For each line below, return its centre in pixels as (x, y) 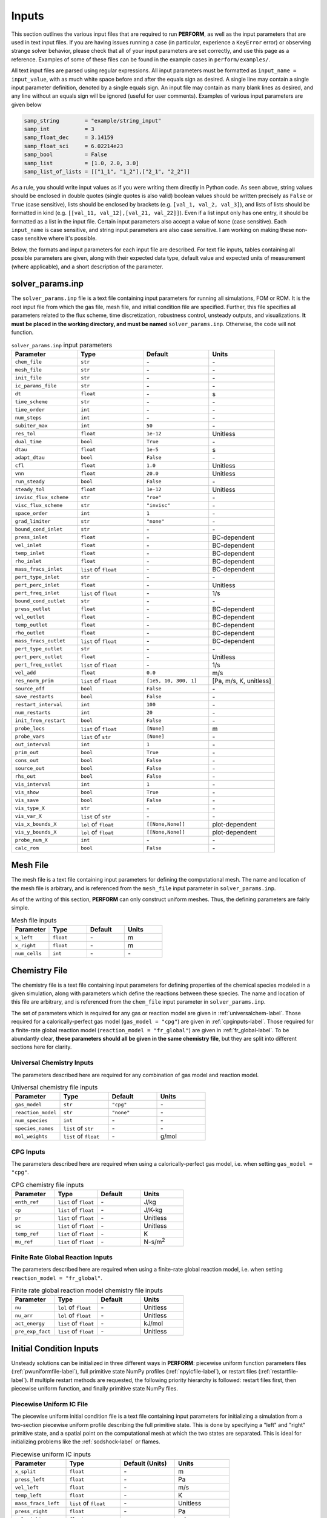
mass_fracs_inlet (39, 569)
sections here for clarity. (41, 1047)
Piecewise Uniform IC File (50, 1404)
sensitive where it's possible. (61, 238)
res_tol (25, 434)
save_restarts (34, 697)
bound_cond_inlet (39, 529)
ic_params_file (36, 386)
